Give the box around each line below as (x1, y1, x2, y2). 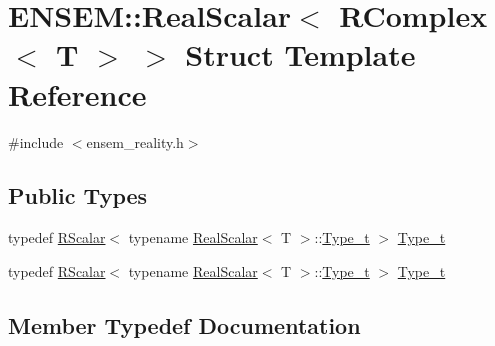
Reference (8, 73, 147, 114)
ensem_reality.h (86, 131, 184, 152)
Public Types (8, 180, 148, 211)
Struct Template (185, 34, 416, 75)
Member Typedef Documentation (8, 309, 361, 340)
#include (8, 131, 64, 152)
